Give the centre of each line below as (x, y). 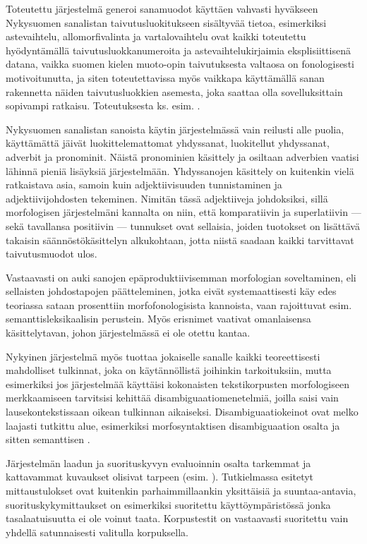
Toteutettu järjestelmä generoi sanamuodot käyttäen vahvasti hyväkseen (162, 8)
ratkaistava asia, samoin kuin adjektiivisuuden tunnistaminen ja (144, 185)
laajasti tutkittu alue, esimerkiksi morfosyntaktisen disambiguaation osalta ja (173, 425)
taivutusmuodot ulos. (52, 254)
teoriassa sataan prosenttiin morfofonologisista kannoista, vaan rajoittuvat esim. (179, 304)
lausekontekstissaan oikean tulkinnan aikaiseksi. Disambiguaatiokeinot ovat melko (182, 412)
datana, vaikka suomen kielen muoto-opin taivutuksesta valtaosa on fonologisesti (180, 64)
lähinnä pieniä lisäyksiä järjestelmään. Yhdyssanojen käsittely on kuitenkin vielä (180, 170)
